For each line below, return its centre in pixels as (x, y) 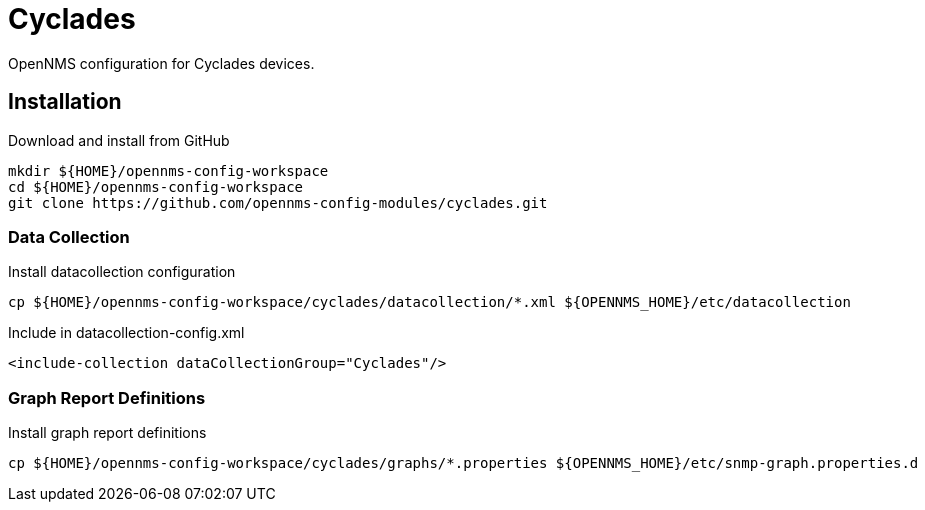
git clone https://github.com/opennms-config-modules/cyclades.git (278, 202)
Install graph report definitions (107, 433)
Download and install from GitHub (119, 140)
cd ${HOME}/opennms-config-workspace (156, 186)
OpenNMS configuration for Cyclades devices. (161, 63)
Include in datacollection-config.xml (126, 333)
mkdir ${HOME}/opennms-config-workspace (168, 170)
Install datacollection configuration (122, 272)
